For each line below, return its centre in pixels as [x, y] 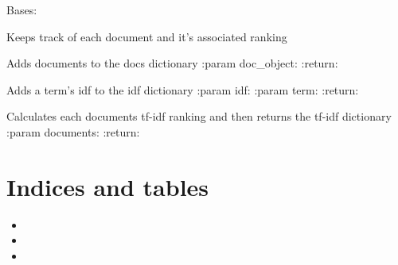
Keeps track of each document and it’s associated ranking [147, 36]
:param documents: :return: [73, 131]
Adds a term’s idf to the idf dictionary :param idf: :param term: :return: [183, 89]
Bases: [22, 10]
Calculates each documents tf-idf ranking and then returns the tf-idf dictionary [199, 116]
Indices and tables [108, 186]
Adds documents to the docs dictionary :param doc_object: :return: [172, 63]
